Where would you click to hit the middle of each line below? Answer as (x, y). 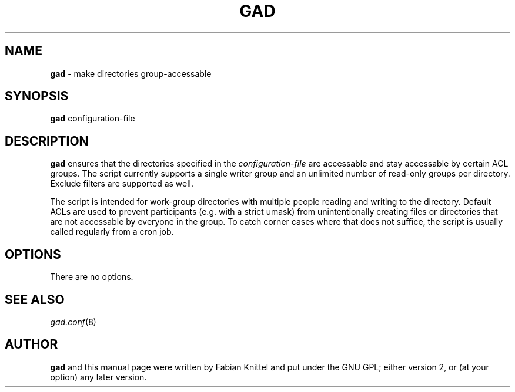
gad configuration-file (93, 119)
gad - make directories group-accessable (131, 73)
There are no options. (92, 277)
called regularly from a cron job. (112, 232)
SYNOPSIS (37, 96)
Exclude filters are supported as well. (122, 184)
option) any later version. (98, 377)
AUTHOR (31, 344)
